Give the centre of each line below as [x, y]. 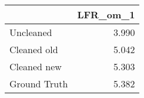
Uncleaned [31, 32]
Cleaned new [36, 66]
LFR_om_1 [106, 14]
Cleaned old [34, 49]
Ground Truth [39, 84]
